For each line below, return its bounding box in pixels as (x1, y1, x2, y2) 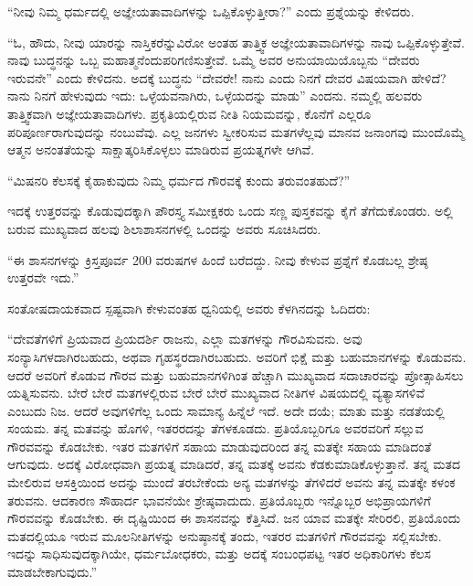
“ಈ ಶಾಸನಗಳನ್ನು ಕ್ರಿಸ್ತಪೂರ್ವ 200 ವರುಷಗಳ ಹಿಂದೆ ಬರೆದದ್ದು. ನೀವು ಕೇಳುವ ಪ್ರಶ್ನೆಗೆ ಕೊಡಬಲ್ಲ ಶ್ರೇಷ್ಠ (7, 250, 428, 269)
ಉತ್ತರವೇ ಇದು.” (7, 268, 79, 287)
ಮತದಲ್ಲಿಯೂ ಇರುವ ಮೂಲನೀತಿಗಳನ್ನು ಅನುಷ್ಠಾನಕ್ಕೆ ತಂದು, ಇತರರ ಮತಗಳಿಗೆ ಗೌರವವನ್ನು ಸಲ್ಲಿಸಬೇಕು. (7, 526, 442, 545)
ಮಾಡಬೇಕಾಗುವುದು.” (7, 562, 98, 581)
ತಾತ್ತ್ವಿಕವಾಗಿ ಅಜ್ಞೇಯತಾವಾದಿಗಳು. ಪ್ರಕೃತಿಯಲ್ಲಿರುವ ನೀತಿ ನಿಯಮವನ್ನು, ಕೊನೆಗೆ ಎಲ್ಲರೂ (7, 103, 372, 123)
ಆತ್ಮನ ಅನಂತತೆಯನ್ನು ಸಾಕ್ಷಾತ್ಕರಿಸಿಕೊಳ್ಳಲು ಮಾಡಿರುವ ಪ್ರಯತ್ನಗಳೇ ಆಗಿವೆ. (7, 140, 315, 159)
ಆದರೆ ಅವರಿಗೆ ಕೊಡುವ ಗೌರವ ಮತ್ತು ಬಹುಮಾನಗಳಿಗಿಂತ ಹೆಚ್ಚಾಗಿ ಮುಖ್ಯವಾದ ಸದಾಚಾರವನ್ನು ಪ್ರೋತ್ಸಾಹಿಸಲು (7, 365, 464, 384)
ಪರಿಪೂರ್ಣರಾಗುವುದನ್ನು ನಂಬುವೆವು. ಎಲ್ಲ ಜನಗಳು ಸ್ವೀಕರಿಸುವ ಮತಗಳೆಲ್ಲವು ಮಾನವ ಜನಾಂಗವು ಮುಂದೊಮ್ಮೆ (7, 122, 465, 141)
